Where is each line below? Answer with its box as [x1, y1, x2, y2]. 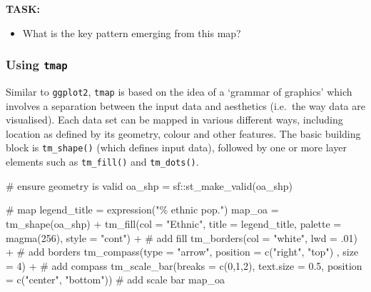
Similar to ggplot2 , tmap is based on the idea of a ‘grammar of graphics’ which [6, 84, 352, 99]
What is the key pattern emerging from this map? [22, 25, 241, 40]
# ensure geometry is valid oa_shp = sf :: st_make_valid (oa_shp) [6, 178, 293, 193]
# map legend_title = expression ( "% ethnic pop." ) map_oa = [6, 202, 279, 217]
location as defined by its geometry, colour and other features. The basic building [6, 126, 361, 141]
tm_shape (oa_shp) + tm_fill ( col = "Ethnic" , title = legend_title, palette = [6, 216, 342, 231]
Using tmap [6, 56, 68, 74]
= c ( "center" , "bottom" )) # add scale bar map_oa [6, 272, 225, 287]
